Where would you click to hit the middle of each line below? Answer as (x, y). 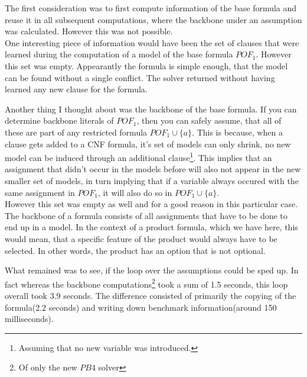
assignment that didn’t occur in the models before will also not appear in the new (153, 169)
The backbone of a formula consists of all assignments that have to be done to (146, 215)
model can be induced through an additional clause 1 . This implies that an (138, 157)
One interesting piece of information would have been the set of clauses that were (152, 42)
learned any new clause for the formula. (76, 89)
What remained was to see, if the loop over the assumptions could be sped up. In (152, 270)
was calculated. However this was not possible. (89, 31)
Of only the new (48, 367)
